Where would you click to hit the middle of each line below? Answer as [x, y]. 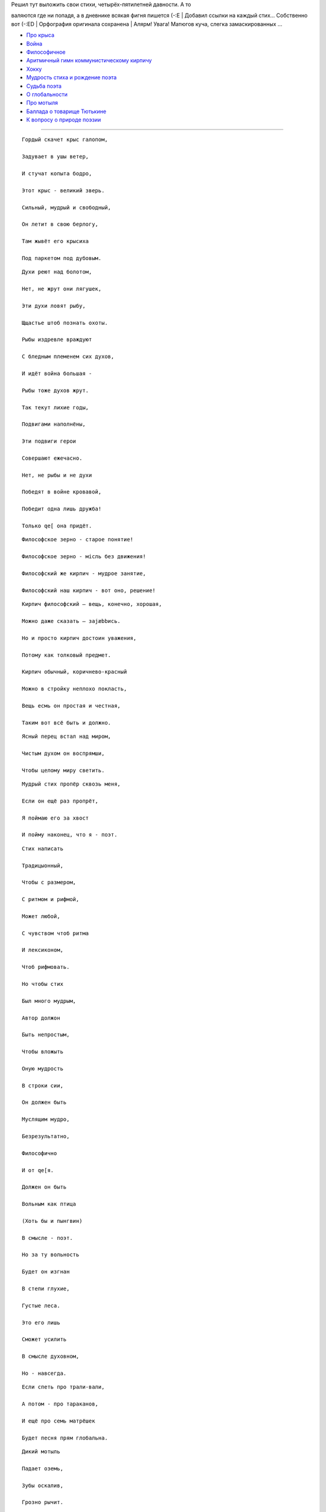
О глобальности [47, 94]
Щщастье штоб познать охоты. [65, 323]
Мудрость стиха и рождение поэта [72, 77]
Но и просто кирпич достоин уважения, [79, 638]
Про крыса [40, 35]
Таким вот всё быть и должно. [67, 722]
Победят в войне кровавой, [62, 492]
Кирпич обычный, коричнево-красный [75, 672]
